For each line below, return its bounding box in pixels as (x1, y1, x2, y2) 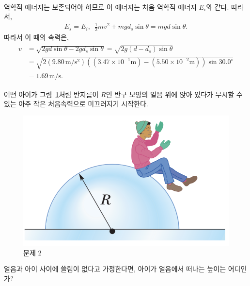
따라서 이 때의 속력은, (4, 32, 69, 42)
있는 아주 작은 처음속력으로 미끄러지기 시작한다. (4, 99, 148, 109)
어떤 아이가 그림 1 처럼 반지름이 (4, 89, 99, 99)
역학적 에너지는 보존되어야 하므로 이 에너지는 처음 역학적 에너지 (4, 1, 197, 12)
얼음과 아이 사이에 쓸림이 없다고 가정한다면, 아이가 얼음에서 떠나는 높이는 (4, 264, 226, 274)
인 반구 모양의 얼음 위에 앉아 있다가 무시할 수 (106, 89, 243, 99)
